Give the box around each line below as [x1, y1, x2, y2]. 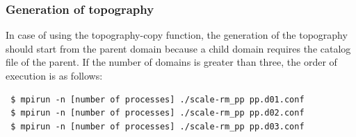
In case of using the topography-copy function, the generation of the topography [6, 28, 348, 42]
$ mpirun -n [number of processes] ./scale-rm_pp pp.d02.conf [10, 108, 305, 118]
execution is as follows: [6, 68, 103, 82]
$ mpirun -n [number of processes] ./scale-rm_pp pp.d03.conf [10, 121, 305, 131]
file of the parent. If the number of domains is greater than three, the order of [6, 55, 337, 69]
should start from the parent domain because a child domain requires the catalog [6, 41, 351, 55]
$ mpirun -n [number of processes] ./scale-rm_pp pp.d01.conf [10, 94, 305, 104]
